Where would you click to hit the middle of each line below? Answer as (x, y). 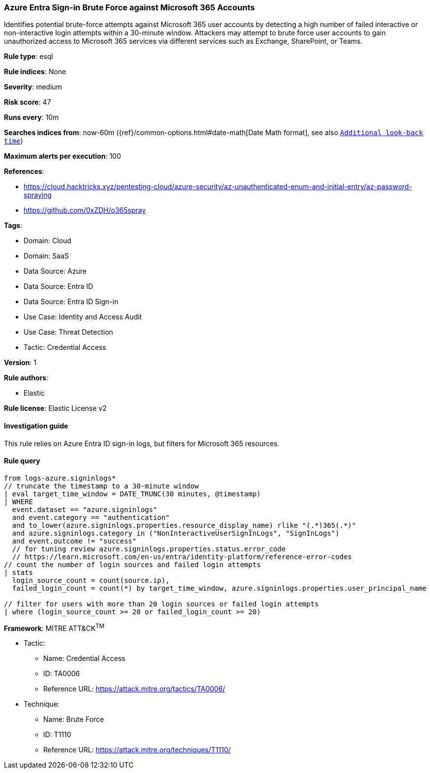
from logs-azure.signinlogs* (60, 478)
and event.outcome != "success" (74, 541)
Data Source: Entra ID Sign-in (71, 302)
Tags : (13, 226)
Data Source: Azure (55, 271)
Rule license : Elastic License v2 (55, 408)
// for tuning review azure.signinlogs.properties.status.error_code (149, 549)
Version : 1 (20, 363)
